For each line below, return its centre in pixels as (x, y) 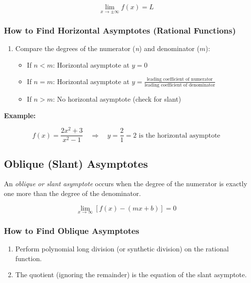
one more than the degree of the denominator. (73, 193)
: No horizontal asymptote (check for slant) (117, 98)
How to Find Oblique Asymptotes (72, 230)
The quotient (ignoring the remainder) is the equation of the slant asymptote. (131, 274)
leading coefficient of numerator (180, 80)
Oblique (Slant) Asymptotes (76, 163)
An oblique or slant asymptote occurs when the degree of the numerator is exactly (126, 184)
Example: (20, 115)
